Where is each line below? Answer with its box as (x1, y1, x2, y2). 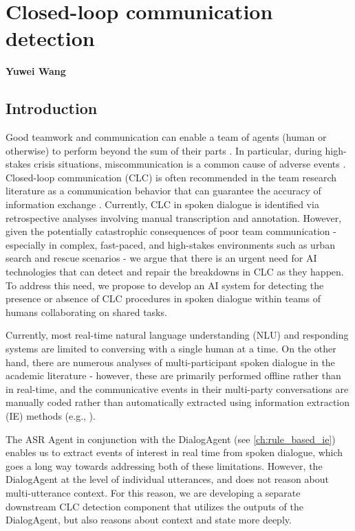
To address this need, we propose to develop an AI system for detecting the (6, 278, 324, 292)
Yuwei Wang (6, 64, 66, 78)
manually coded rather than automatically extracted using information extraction (6, 395, 350, 409)
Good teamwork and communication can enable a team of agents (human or (6, 130, 327, 144)
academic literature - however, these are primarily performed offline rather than (6, 368, 341, 383)
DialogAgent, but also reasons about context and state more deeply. (6, 512, 292, 527)
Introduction (6, 98, 98, 119)
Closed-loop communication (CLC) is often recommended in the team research (6, 170, 337, 184)
